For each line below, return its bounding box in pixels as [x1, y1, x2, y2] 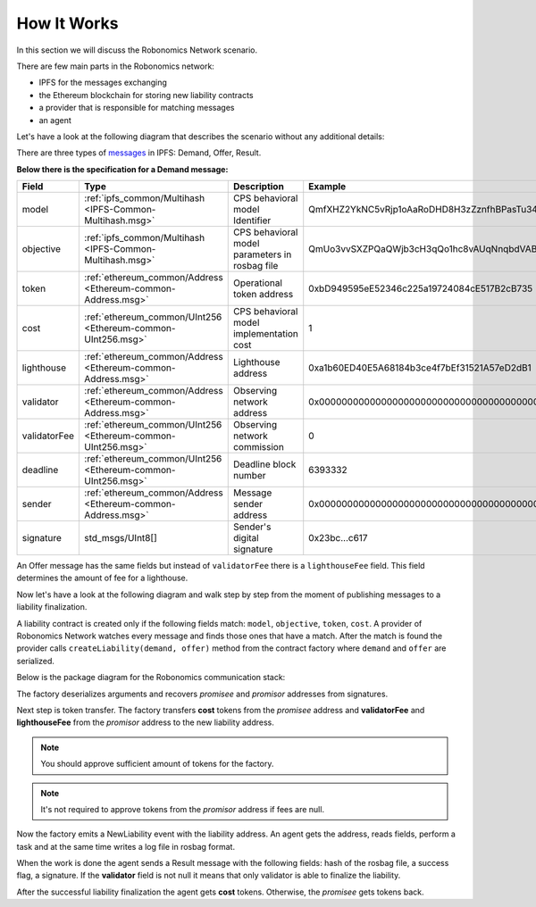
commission [232, 441, 285, 453]
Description [232, 180, 285, 193]
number [232, 470, 266, 482]
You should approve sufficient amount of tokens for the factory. [40, 759, 274, 770]
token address [232, 288, 294, 301]
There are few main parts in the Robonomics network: [16, 61, 214, 71]
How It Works [16, 13, 119, 33]
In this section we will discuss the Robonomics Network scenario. [16, 45, 258, 55]
